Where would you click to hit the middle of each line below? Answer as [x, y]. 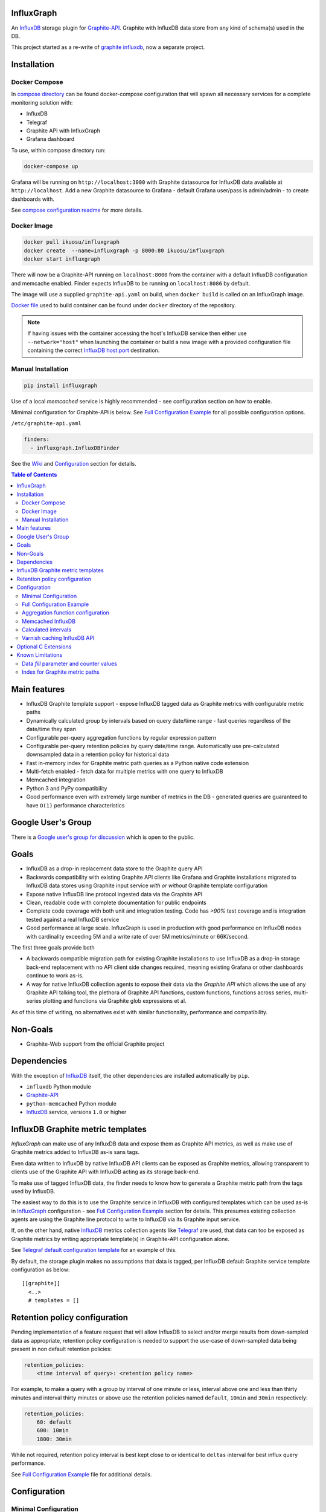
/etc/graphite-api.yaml [46, 424]
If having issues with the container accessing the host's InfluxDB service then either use [137, 333]
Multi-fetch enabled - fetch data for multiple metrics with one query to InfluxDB [125, 772]
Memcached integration [56, 780]
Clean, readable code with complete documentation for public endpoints [116, 902]
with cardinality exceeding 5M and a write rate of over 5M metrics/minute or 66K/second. [137, 936]
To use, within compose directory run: [58, 150]
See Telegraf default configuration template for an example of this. [94, 1250]
